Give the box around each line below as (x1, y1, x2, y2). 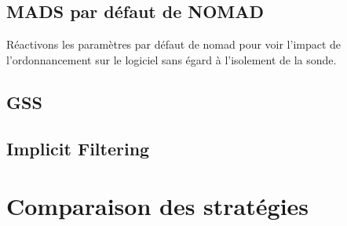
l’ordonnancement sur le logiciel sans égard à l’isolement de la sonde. (6, 51, 337, 67)
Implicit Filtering (6, 136, 150, 160)
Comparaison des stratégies (6, 190, 309, 222)
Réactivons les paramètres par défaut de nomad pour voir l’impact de (6, 36, 342, 53)
